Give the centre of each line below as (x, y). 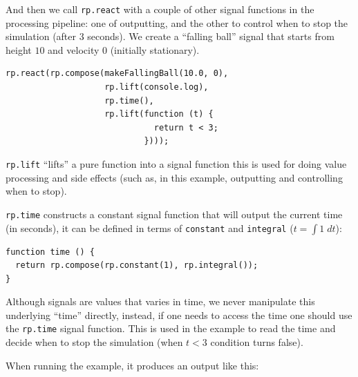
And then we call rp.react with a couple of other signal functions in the (160, 9)
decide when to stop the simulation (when (94, 342)
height (19, 49)
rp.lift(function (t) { (159, 114)
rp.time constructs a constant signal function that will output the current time (174, 214)
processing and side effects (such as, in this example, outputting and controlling (174, 177)
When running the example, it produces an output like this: (132, 365)
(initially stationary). (155, 49)
